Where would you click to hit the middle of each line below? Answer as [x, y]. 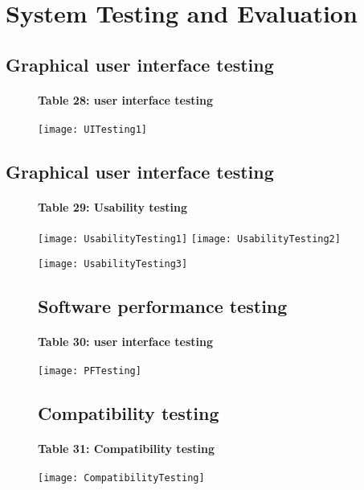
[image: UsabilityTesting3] [113, 264]
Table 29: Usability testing [113, 206]
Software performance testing [163, 305]
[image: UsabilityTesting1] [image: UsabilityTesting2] [189, 239]
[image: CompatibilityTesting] [121, 478]
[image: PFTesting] [90, 371]
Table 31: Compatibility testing [127, 449]
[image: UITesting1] [93, 129]
